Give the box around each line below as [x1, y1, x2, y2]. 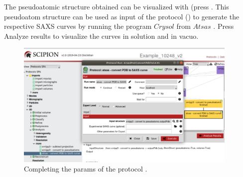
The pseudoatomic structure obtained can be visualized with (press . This [4, 1, 229, 11]
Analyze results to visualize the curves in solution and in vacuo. [4, 30, 199, 41]
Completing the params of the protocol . [24, 164, 147, 174]
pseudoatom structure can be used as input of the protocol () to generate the [4, 11, 240, 21]
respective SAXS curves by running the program [4, 21, 152, 31]
